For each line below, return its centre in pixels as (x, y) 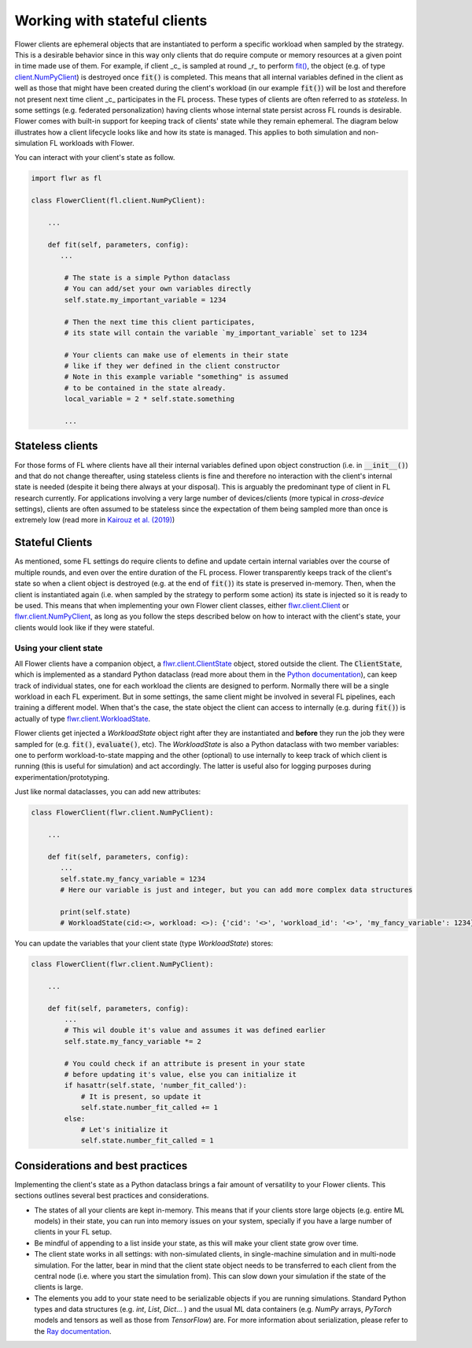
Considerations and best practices (101, 1166)
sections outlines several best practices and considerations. (112, 1196)
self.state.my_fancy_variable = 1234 (133, 879)
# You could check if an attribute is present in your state (184, 1063)
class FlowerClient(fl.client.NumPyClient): (118, 201)
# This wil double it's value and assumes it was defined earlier (195, 1030)
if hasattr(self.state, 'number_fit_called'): (155, 1086)
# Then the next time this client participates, (160, 322)
